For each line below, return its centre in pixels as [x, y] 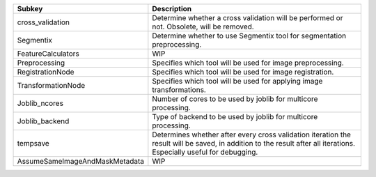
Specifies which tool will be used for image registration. [243, 72]
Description [172, 9]
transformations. [179, 90]
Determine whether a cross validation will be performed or [248, 18]
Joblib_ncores [40, 103]
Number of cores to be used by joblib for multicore [235, 99]
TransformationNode [51, 85]
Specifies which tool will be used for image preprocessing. [248, 63]
